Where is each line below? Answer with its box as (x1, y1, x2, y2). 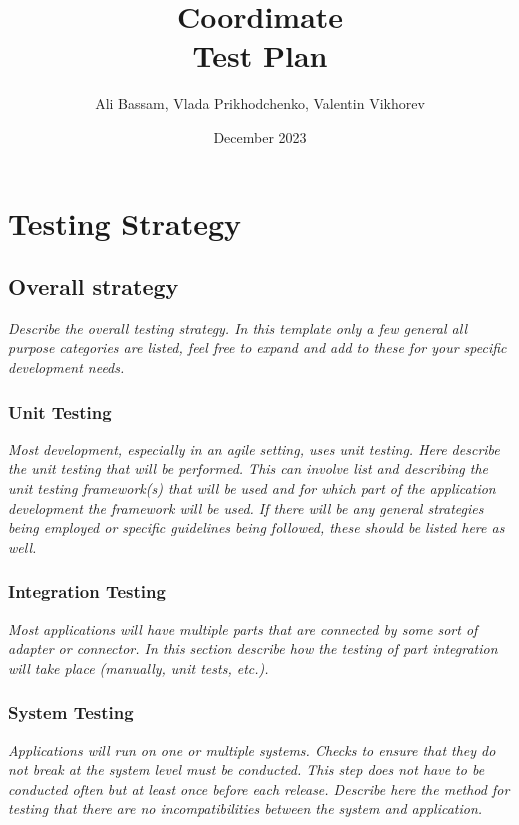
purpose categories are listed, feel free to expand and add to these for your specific (8, 337, 507, 358)
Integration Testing (8, 579, 166, 604)
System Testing (8, 700, 134, 725)
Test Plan (192, 35, 328, 76)
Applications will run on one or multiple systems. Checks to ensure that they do (8, 739, 496, 760)
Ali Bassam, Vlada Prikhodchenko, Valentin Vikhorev (95, 93, 425, 114)
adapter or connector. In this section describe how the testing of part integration (8, 638, 498, 659)
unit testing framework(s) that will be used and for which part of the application (8, 478, 496, 499)
